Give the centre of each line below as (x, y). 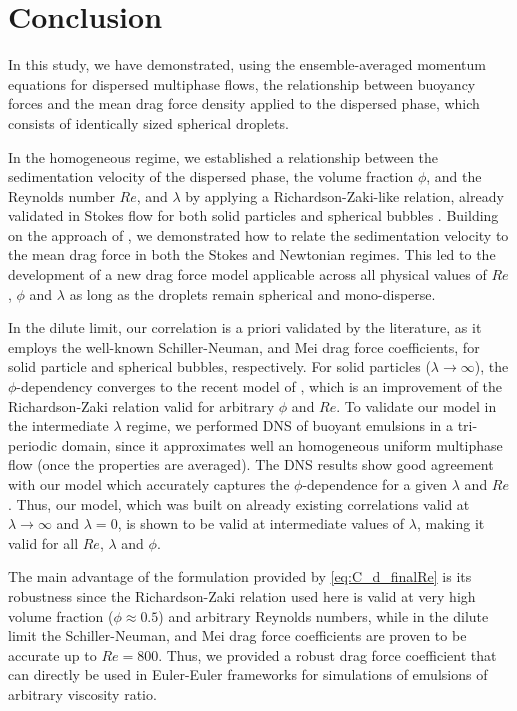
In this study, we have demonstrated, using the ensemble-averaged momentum (247, 64)
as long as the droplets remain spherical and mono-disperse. (252, 293)
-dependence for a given (375, 484)
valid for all (43, 542)
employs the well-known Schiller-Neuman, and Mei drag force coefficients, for (244, 346)
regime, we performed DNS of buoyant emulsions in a (289, 425)
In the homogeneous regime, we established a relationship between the (223, 156)
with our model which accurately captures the (149, 484)
